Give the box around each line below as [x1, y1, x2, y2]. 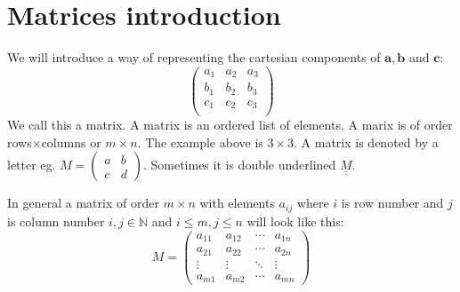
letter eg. [7, 155, 56, 174]
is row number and [341, 193, 444, 212]
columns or [41, 132, 101, 151]
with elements [199, 193, 275, 212]
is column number [7, 211, 105, 230]
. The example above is [137, 132, 263, 151]
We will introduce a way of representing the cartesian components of [7, 48, 381, 67]
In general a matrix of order [7, 193, 159, 212]
